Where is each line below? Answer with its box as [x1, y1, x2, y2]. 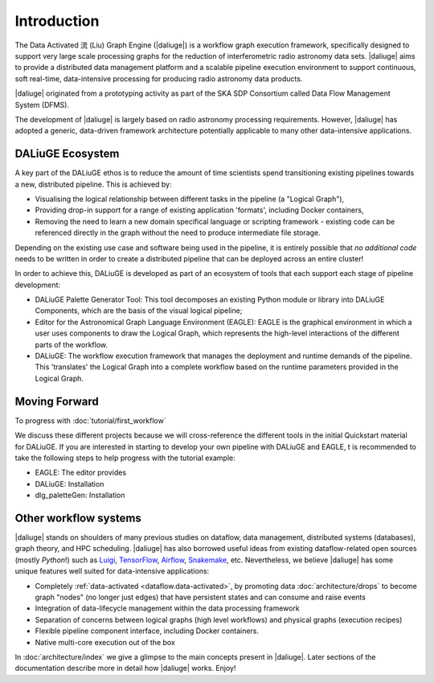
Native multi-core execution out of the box [35, 637, 176, 647]
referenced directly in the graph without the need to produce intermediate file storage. [35, 228, 321, 237]
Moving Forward [14, 394, 100, 408]
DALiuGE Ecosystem [14, 147, 120, 161]
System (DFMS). [14, 100, 70, 109]
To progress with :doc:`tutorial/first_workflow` [14, 415, 166, 426]
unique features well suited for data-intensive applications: [14, 566, 210, 576]
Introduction [14, 12, 100, 30]
